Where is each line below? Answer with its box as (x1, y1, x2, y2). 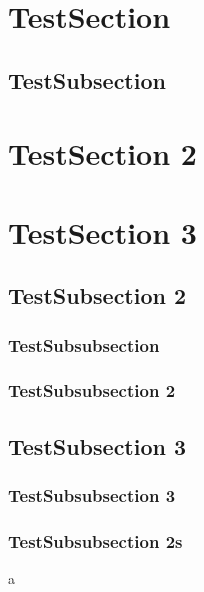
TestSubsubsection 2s (8, 528, 183, 553)
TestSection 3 (8, 211, 197, 252)
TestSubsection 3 (8, 430, 187, 461)
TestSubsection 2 (8, 280, 187, 311)
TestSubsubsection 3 (8, 483, 176, 508)
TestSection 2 (8, 133, 197, 174)
